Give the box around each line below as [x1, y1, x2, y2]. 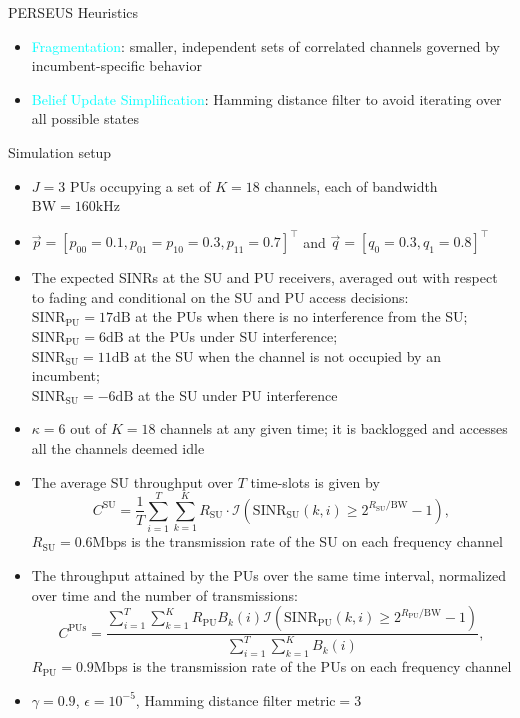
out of [70, 418, 107, 439]
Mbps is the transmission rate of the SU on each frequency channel [92, 531, 503, 552]
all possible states [31, 108, 140, 129]
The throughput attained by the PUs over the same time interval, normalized [31, 564, 506, 585]
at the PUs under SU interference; [128, 326, 338, 347]
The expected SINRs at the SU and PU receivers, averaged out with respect [31, 267, 498, 288]
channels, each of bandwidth [264, 175, 438, 196]
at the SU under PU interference [137, 384, 338, 405]
